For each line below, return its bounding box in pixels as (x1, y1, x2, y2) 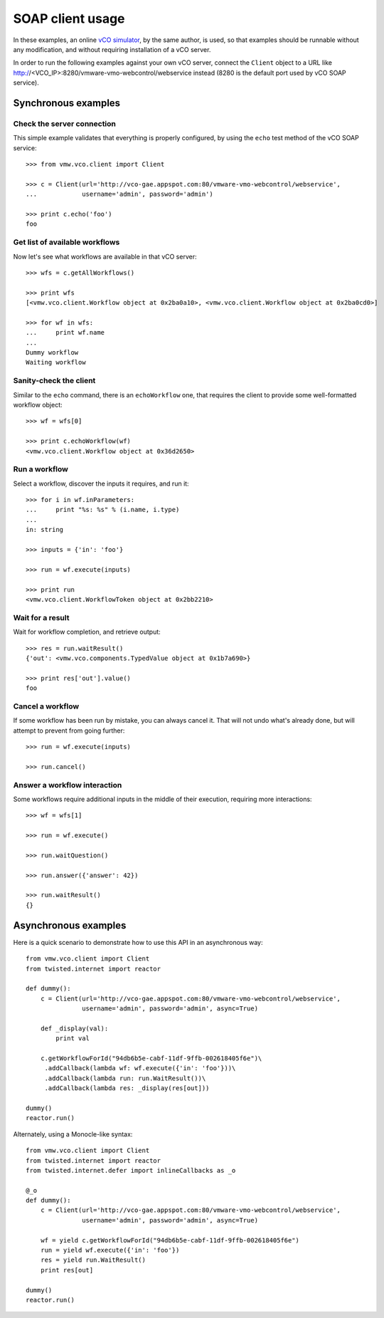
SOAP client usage (13, 11, 125, 26)
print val (55, 1035, 90, 1042)
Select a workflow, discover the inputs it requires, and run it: (13, 479, 189, 488)
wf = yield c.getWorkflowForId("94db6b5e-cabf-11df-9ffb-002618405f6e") (40, 1236, 300, 1244)
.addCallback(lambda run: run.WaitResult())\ (44, 1074, 206, 1082)
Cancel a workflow (13, 701, 80, 711)
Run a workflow (13, 464, 69, 474)
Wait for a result (13, 612, 70, 622)
